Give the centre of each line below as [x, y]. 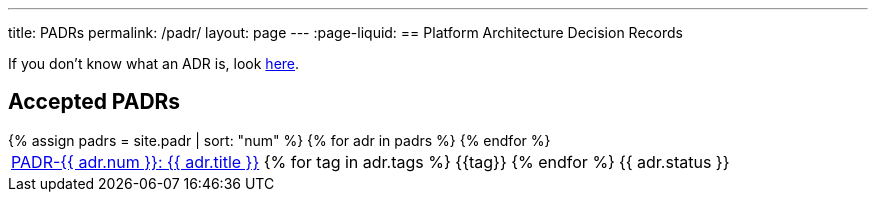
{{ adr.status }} [674, 161]
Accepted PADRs [94, 102]
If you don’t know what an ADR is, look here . [154, 63]
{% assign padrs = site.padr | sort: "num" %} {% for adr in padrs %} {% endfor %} [279, 140]
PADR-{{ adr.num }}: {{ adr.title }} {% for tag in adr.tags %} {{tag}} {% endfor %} [313, 161]
